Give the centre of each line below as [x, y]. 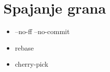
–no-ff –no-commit [42, 31]
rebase [24, 47]
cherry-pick [32, 64]
